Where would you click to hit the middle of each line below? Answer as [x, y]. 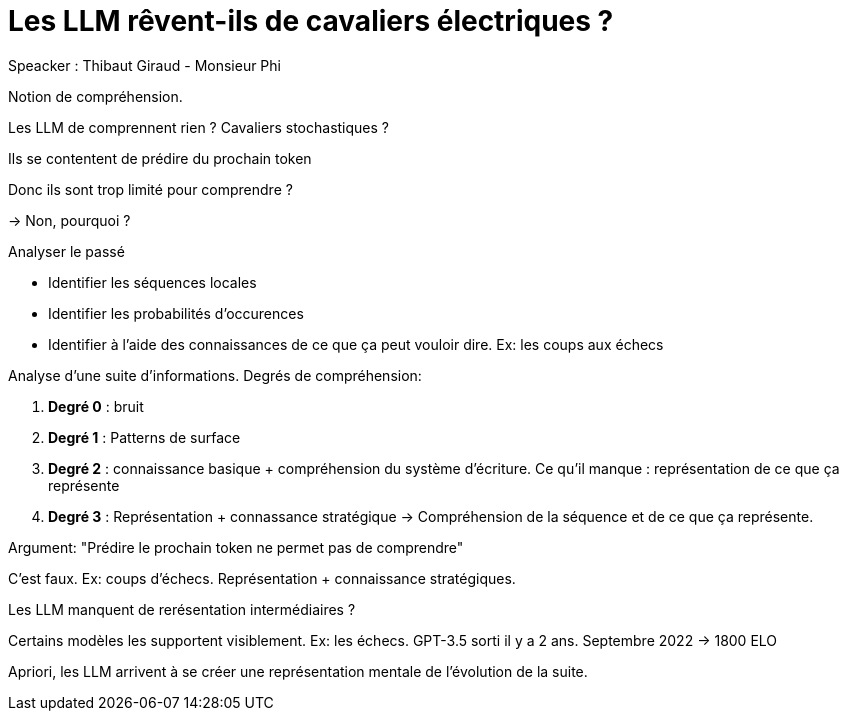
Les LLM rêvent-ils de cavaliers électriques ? [311, 21]
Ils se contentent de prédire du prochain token [160, 158]
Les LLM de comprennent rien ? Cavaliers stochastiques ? [198, 127]
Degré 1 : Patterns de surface [144, 437]
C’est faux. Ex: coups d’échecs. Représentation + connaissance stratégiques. [262, 578]
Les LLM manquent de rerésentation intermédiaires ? [182, 609]
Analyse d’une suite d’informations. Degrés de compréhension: [215, 375]
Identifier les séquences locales [152, 282]
